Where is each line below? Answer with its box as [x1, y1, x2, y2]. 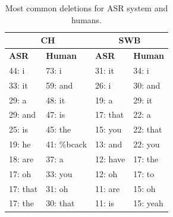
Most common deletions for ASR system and [5, 2, 168, 14]
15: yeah [133, 197, 163, 209]
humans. [71, 13, 102, 26]
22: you [133, 138, 160, 150]
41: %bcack [46, 138, 87, 150]
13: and [95, 138, 122, 150]
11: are [95, 182, 120, 194]
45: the [46, 123, 71, 136]
